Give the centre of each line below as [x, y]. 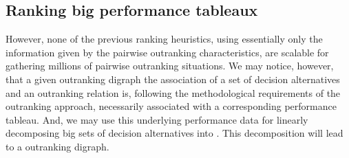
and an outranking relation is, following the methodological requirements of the [173, 92]
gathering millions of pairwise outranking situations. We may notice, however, [170, 66]
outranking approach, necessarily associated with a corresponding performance [171, 106]
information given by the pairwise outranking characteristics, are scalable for [167, 52]
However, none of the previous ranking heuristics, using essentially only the [164, 39]
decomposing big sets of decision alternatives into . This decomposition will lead [174, 133]
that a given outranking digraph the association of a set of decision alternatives [173, 79]
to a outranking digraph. [57, 146]
